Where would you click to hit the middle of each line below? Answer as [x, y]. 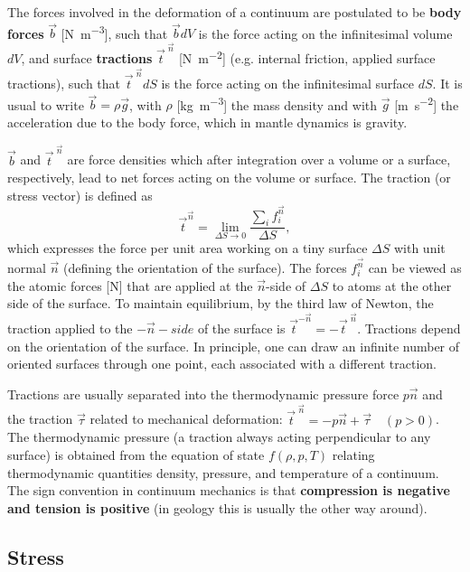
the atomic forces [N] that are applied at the [130, 285]
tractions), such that [64, 83]
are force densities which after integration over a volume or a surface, [259, 159]
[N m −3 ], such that [114, 32]
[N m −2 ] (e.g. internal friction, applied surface [307, 57]
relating [353, 454]
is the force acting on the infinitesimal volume [325, 33]
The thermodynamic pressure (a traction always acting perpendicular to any [219, 437]
